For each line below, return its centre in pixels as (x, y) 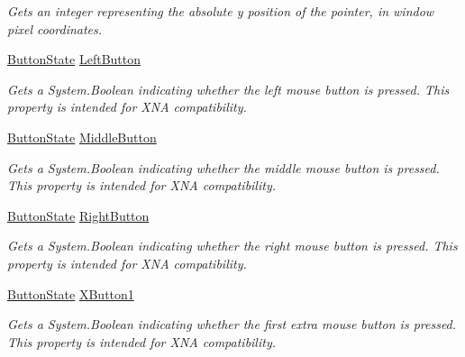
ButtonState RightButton (78, 215)
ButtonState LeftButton (74, 59)
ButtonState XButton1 (71, 293)
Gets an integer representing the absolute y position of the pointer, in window (221, 11)
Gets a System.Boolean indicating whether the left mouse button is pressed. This (228, 89)
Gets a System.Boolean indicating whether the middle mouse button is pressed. (223, 167)
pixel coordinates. (55, 28)
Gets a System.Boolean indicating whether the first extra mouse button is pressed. (232, 324)
